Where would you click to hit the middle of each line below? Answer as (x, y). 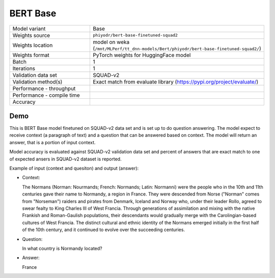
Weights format (31, 55)
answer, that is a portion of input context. (53, 142)
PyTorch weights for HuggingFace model (142, 55)
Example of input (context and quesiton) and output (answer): (74, 169)
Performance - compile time (46, 95)
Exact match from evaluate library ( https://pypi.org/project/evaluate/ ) (176, 81)
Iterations (24, 68)
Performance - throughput (44, 88)
